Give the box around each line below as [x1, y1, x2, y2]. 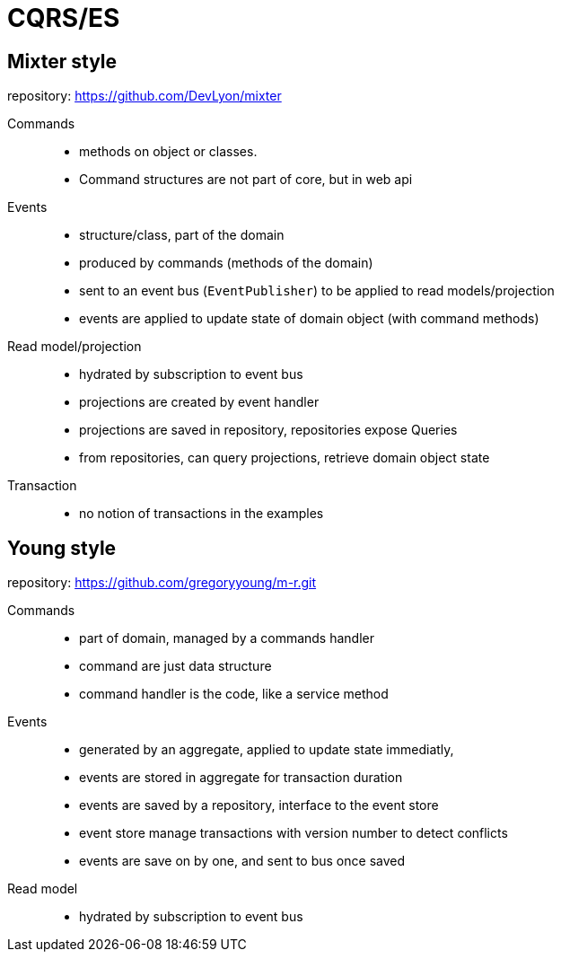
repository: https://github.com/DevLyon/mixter [7, 88, 282, 104]
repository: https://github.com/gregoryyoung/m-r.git [7, 575, 317, 591]
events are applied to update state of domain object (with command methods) [79, 311, 539, 327]
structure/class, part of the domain [79, 227, 285, 243]
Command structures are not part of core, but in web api [79, 172, 413, 188]
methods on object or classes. [79, 144, 258, 160]
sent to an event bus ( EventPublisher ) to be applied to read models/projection [79, 283, 555, 299]
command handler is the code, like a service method [79, 686, 389, 702]
